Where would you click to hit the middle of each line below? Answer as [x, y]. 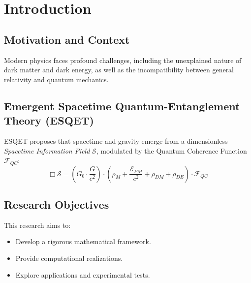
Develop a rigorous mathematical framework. [83, 241]
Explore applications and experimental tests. [83, 274]
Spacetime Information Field [47, 150]
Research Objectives [57, 204]
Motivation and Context [67, 39]
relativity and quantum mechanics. [56, 79]
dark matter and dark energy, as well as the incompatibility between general [119, 70]
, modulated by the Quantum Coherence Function [172, 150]
